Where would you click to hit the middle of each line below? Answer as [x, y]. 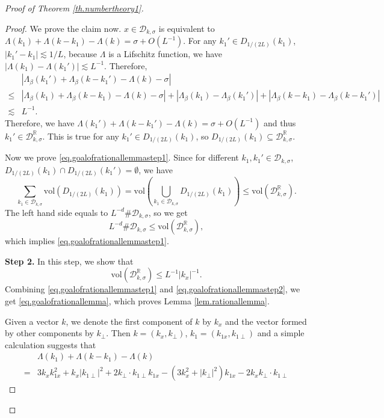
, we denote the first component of [129, 321]
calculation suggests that [51, 344]
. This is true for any [81, 136]
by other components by [49, 333]
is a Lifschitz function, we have [166, 54]
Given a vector [32, 321]
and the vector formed [266, 321]
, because [80, 54]
